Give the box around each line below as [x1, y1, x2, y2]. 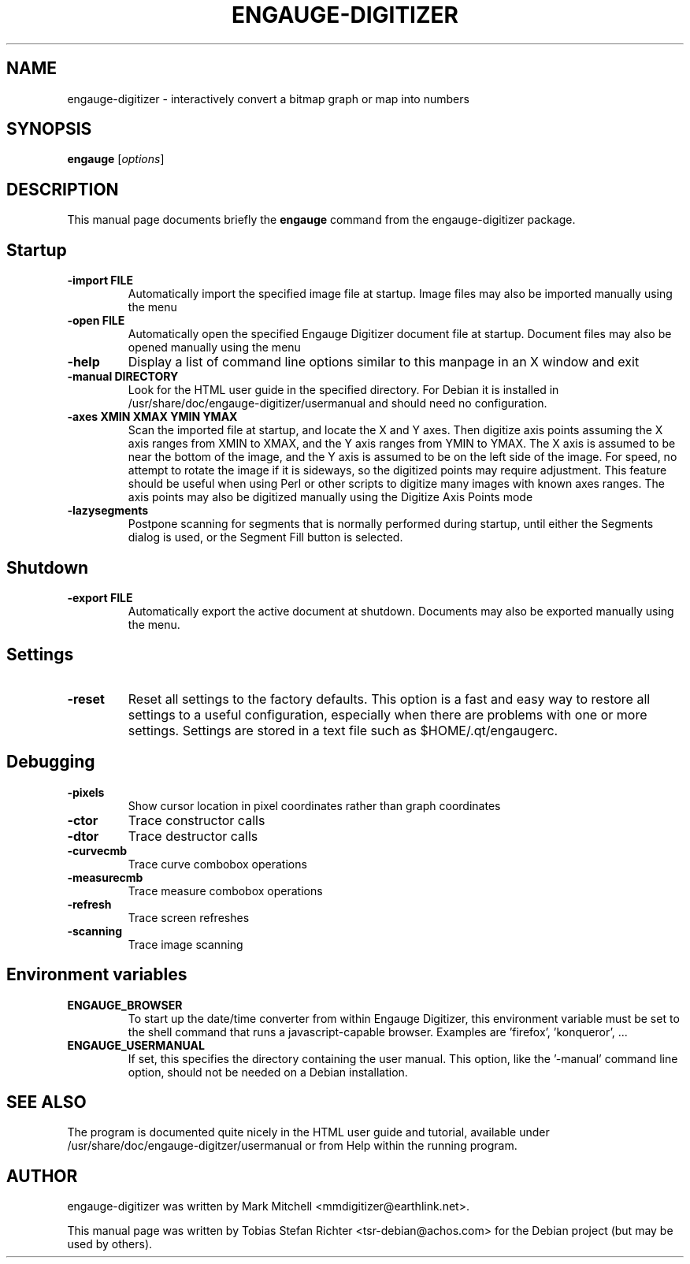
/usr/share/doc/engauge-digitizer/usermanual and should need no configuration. [128, 396, 547, 411]
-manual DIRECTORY [67, 370, 179, 384]
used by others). [67, 1237, 153, 1251]
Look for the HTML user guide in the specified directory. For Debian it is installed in [128, 383, 559, 397]
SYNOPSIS [6, 119, 92, 139]
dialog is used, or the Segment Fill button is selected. [128, 530, 403, 545]
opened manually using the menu [128, 340, 301, 355]
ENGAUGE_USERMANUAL [67, 1038, 205, 1052]
